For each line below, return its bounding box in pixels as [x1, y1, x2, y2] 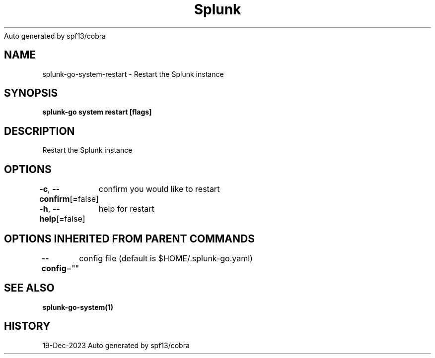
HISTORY [4, 320, 51, 333]
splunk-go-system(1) [42, 302, 113, 311]
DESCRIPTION [4, 124, 75, 137]
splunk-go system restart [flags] [42, 108, 152, 117]
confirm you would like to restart [98, 184, 220, 194]
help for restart [98, 204, 154, 214]
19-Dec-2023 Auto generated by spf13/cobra [42, 341, 190, 350]
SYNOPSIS [4, 87, 58, 100]
